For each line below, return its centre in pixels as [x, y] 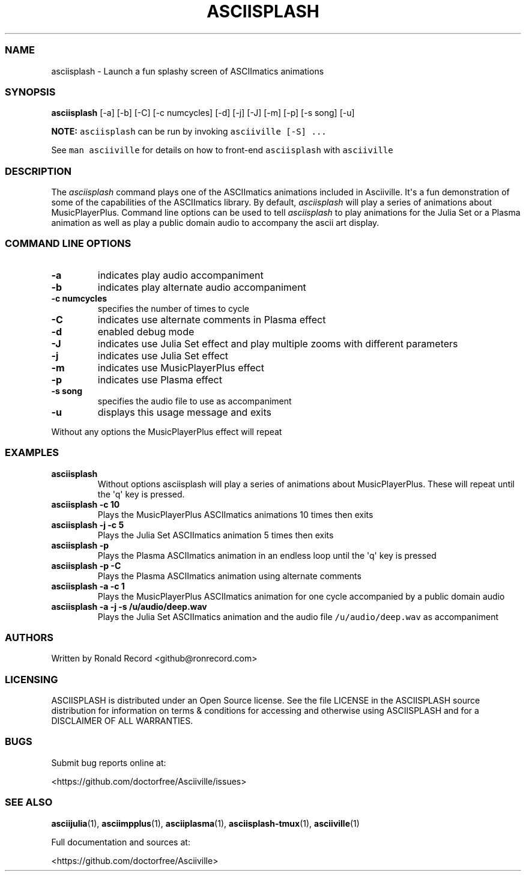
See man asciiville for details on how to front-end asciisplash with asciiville [222, 150]
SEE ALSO [29, 802]
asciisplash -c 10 [86, 504]
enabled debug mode [146, 331]
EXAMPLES [32, 453]
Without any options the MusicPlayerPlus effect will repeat [167, 431]
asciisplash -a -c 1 [88, 586]
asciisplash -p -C [86, 565]
